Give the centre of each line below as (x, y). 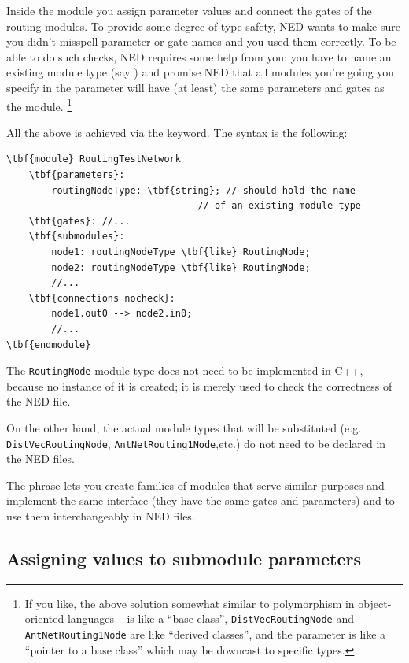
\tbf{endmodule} (49, 344)
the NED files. (41, 459)
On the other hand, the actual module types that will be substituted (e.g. (184, 427)
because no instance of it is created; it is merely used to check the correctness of (199, 385)
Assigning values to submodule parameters (184, 558)
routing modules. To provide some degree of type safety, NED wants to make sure (204, 26)
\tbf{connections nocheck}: (102, 298)
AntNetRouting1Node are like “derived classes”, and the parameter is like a (205, 634)
